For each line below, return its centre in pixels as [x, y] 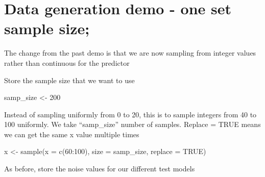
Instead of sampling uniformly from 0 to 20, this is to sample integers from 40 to [130, 114]
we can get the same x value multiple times [72, 134]
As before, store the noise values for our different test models [100, 169]
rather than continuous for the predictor [67, 62]
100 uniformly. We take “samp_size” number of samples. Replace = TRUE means [132, 124]
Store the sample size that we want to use [69, 80]
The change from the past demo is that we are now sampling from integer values [130, 53]
